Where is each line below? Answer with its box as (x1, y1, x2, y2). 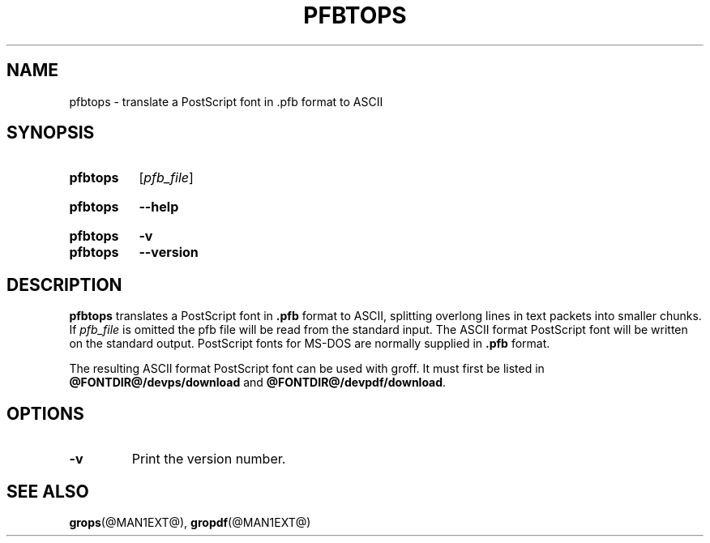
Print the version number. (131, 451, 286, 468)
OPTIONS (6, 403, 84, 424)
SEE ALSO (6, 481, 89, 502)
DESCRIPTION (6, 274, 122, 295)
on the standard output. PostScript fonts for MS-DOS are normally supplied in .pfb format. (69, 336, 550, 351)
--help (139, 199, 179, 216)
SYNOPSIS (6, 122, 95, 143)
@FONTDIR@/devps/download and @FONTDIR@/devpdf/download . (69, 375, 447, 390)
